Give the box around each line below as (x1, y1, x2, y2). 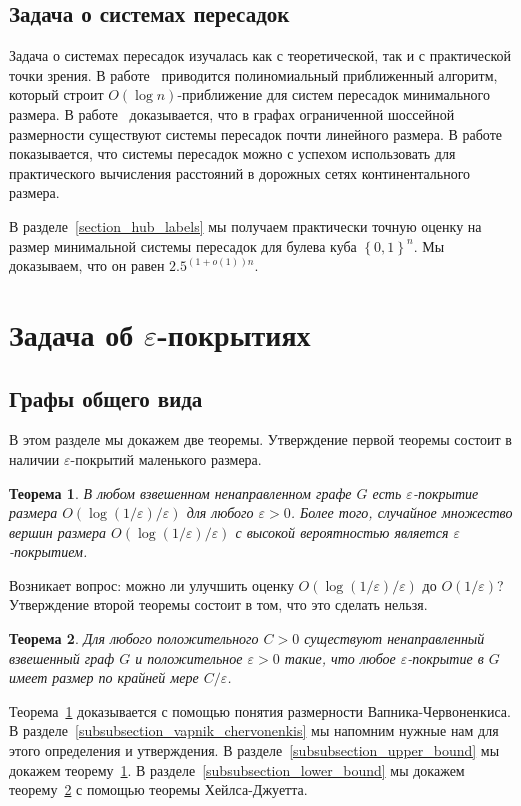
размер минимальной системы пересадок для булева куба (9, 235, 357, 256)
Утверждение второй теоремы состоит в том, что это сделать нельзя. (9, 594, 428, 615)
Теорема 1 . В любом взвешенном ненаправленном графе (9, 482, 352, 503)
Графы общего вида (9, 382, 203, 413)
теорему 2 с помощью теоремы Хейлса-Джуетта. (9, 779, 308, 800)
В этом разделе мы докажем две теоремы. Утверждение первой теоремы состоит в (9, 429, 512, 450)
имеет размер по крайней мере (9, 667, 199, 688)
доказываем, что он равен (9, 255, 165, 276)
